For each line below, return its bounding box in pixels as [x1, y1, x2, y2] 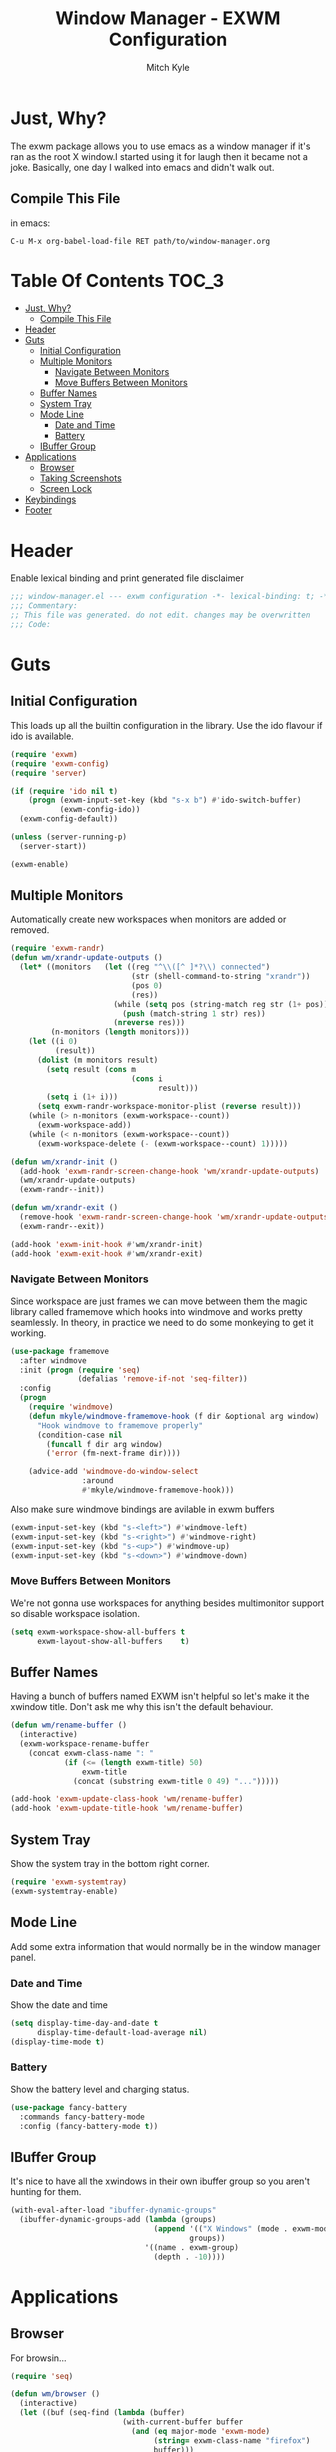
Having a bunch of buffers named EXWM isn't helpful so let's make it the [10, 1690, 310, 1702]
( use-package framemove [10, 1346, 110, 1356]
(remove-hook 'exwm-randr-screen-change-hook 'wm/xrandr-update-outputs [19, 1212, 329, 1222]
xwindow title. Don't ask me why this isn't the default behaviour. [10, 1701, 274, 1713]
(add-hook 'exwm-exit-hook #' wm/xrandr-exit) [10, 1248, 203, 1259]
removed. [10, 924, 50, 936]
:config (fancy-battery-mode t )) [19, 2121, 159, 2131]
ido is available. [10, 730, 75, 742]
